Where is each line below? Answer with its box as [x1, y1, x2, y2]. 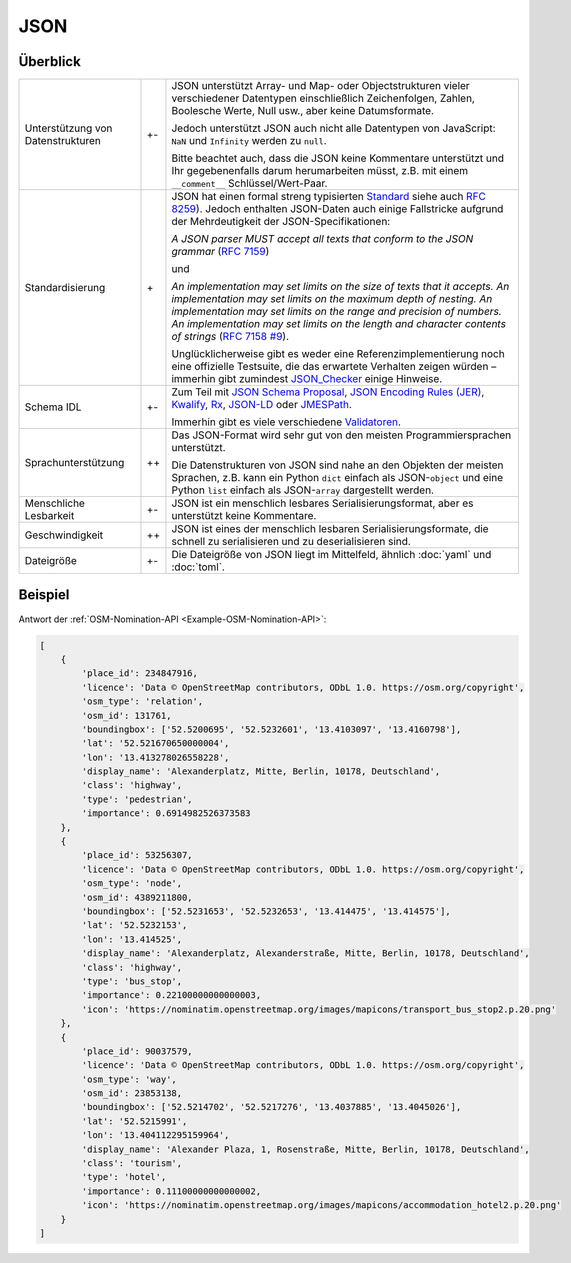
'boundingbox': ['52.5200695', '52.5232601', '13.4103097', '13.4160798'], [81, 723, 462, 735]
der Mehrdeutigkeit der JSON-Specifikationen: [171, 215, 391, 229]
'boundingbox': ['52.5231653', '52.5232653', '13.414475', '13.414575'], [81, 905, 452, 917]
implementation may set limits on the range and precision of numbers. [171, 305, 502, 319]
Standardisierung [24, 281, 106, 295]
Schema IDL [24, 400, 82, 414]
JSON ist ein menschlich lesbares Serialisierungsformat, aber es [171, 496, 474, 510]
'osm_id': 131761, [81, 710, 172, 721]
